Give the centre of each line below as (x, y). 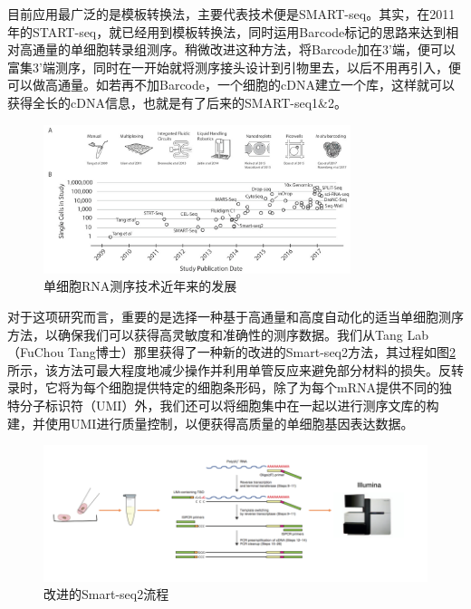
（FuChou (36, 352)
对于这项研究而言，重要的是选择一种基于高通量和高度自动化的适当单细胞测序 (235, 317)
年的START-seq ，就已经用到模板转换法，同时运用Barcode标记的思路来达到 (227, 31)
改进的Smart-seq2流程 (106, 594)
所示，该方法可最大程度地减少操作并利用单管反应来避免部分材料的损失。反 (229, 369)
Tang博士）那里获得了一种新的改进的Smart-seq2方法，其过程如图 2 (262, 352)
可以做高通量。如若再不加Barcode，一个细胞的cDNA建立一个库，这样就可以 (231, 85)
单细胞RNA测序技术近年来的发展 (140, 286)
